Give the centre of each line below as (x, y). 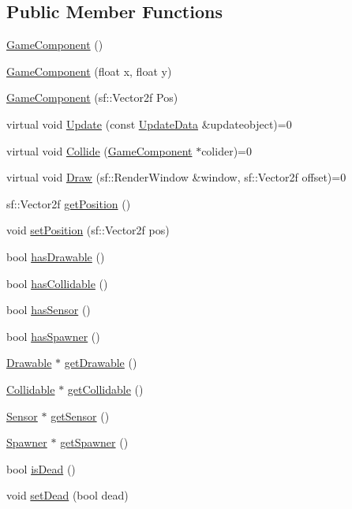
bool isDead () (41, 468)
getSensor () (80, 415)
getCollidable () (105, 389)
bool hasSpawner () (53, 336)
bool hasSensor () (49, 310)
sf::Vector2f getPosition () (69, 203)
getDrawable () (101, 363)
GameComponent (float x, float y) (89, 71)
